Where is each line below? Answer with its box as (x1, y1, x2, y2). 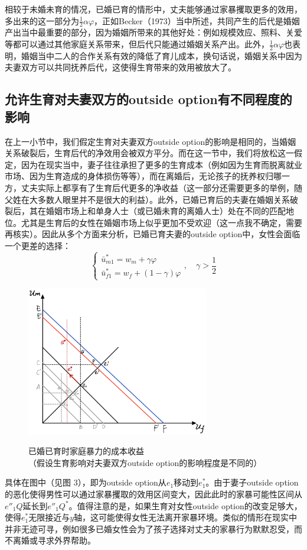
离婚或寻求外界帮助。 (12, 534, 96, 546)
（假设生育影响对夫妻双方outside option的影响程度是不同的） (28, 456, 262, 468)
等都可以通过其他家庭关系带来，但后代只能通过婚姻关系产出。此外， (5, 38, 269, 50)
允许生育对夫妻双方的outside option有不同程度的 (5, 90, 292, 108)
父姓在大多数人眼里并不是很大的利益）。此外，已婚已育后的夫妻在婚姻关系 (5, 193, 290, 205)
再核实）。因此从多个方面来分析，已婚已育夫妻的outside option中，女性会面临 (5, 228, 301, 240)
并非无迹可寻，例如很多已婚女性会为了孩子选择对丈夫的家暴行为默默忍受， (5, 522, 294, 535)
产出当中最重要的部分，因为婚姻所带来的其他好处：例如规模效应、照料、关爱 (5, 26, 302, 38)
